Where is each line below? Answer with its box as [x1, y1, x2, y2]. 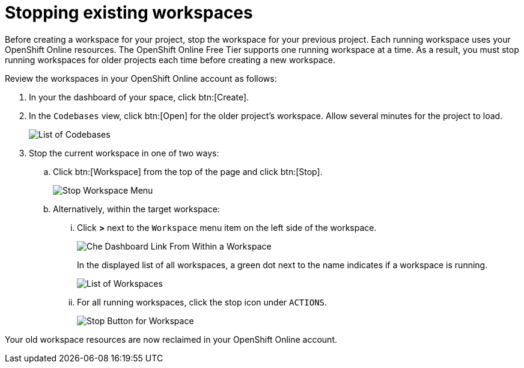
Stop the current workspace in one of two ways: [29, 147, 219, 158]
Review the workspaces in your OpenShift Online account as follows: [5, 73, 277, 84]
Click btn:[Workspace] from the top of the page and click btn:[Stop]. [53, 166, 323, 177]
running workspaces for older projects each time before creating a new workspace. [5, 54, 335, 65]
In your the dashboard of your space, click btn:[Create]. [29, 91, 249, 102]
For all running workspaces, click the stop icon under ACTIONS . [77, 296, 327, 307]
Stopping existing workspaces [5, 2, 253, 23]
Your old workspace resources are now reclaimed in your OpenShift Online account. [5, 334, 338, 345]
